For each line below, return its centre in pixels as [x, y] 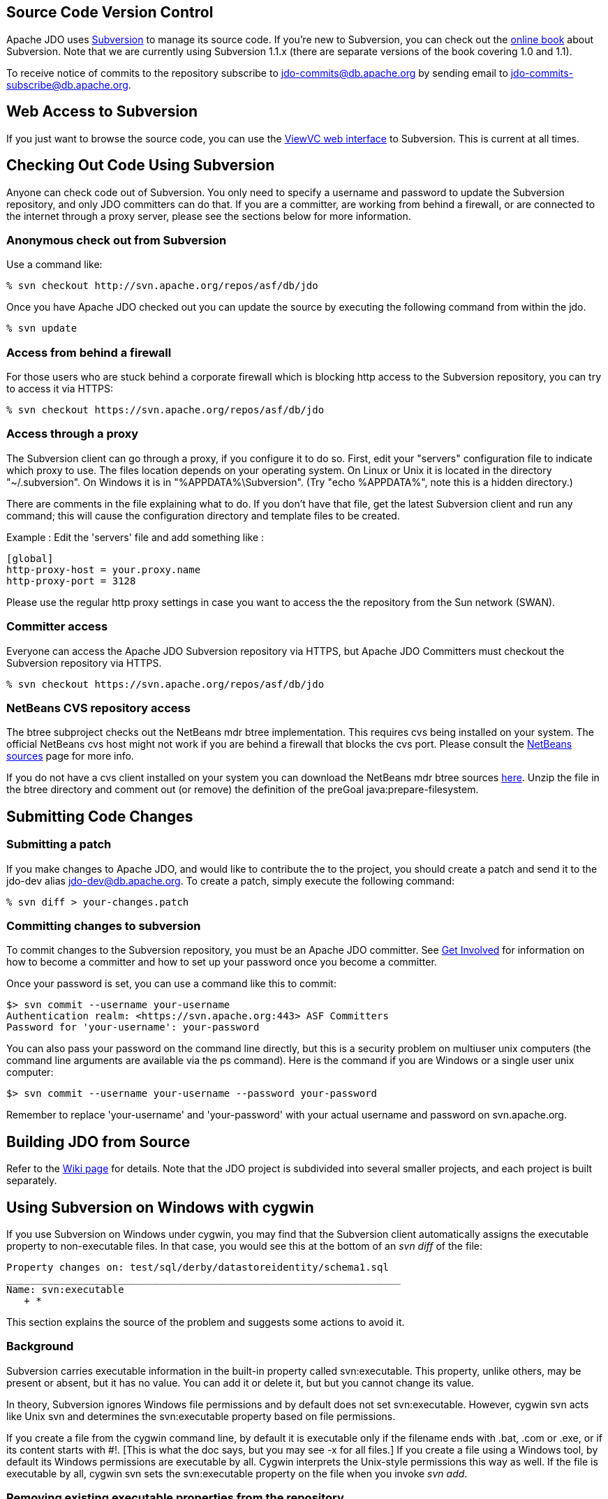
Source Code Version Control [110, 13]
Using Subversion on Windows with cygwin [160, 1207]
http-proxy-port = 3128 [71, 581]
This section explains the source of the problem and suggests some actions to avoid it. [206, 1322]
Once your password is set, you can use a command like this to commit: [171, 984]
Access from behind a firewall [89, 352]
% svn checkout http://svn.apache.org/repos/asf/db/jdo [162, 286]
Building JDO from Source [98, 1142]
